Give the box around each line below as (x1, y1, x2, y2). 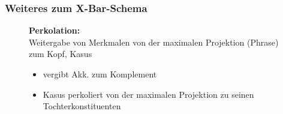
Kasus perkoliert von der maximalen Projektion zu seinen (43, 88, 254, 100)
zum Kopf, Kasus (29, 47, 92, 60)
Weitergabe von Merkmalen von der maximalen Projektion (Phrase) (29, 35, 279, 48)
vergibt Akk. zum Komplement (43, 68, 157, 80)
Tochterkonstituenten (43, 100, 121, 112)
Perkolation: (29, 24, 80, 37)
